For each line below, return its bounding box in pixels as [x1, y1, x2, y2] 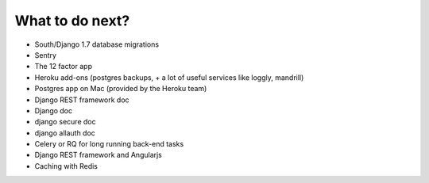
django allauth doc [34, 128, 95, 138]
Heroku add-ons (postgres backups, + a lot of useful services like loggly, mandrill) [34, 72, 304, 82]
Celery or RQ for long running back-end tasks [34, 139, 184, 149]
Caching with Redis [34, 161, 99, 170]
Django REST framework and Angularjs [34, 151, 163, 160]
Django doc [34, 105, 73, 115]
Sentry [34, 50, 57, 59]
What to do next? [14, 12, 130, 29]
